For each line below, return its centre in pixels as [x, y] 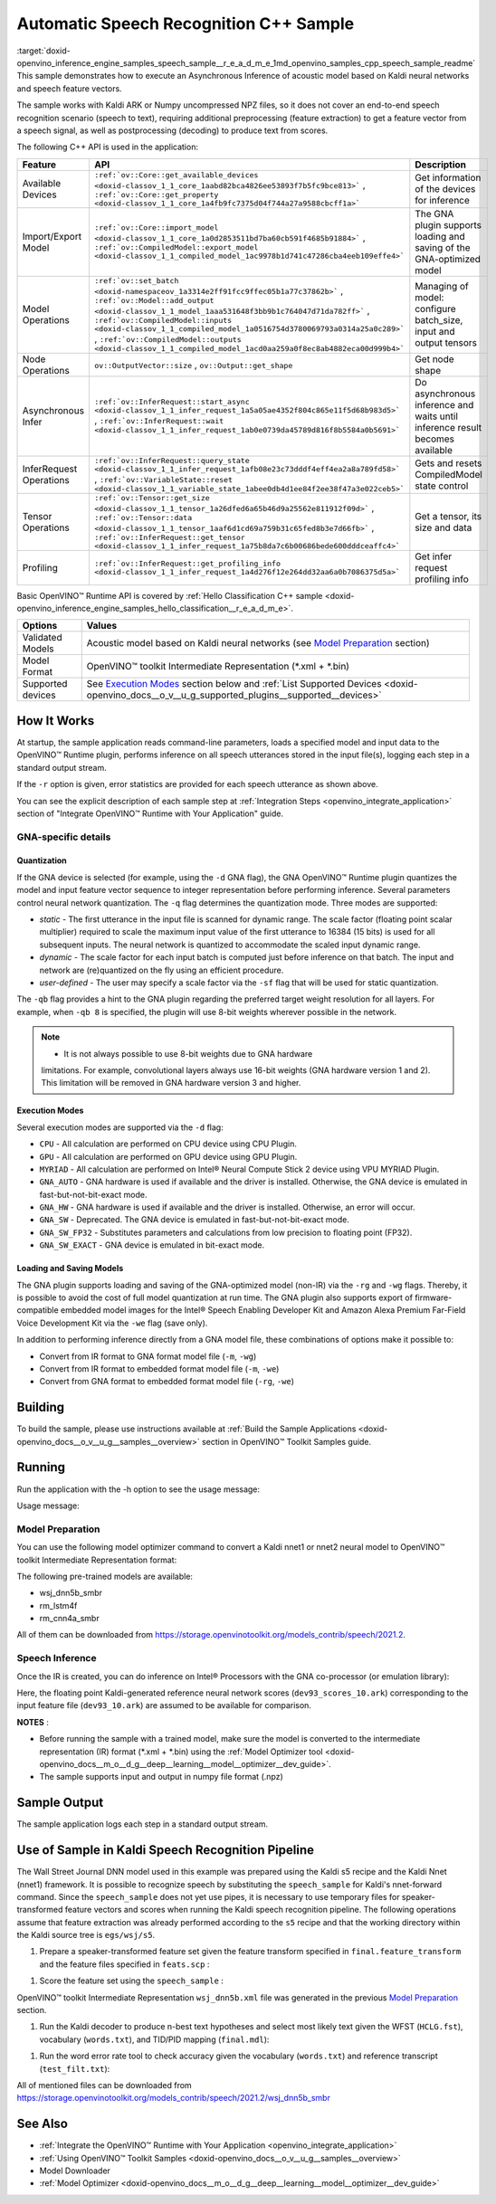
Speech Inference [57, 1658]
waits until [437, 416]
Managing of [442, 287]
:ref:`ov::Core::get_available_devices [176, 175]
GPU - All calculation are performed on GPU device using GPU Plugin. [168, 1156]
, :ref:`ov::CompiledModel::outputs [168, 338]
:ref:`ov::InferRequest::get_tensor [170, 537]
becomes [435, 439]
